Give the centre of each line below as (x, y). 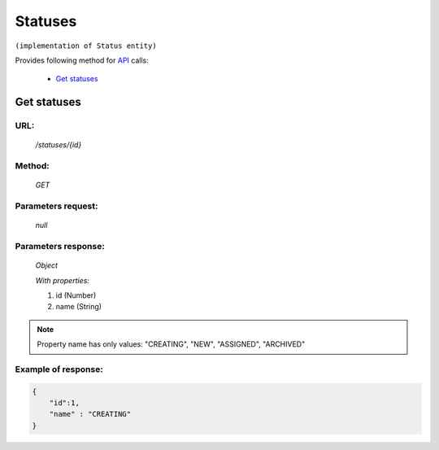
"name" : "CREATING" (90, 414)
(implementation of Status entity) (86, 46)
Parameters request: (57, 206)
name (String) (78, 307)
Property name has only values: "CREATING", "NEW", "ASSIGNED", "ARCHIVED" (171, 344)
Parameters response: (60, 246)
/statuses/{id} (59, 145)
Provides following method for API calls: (82, 60)
